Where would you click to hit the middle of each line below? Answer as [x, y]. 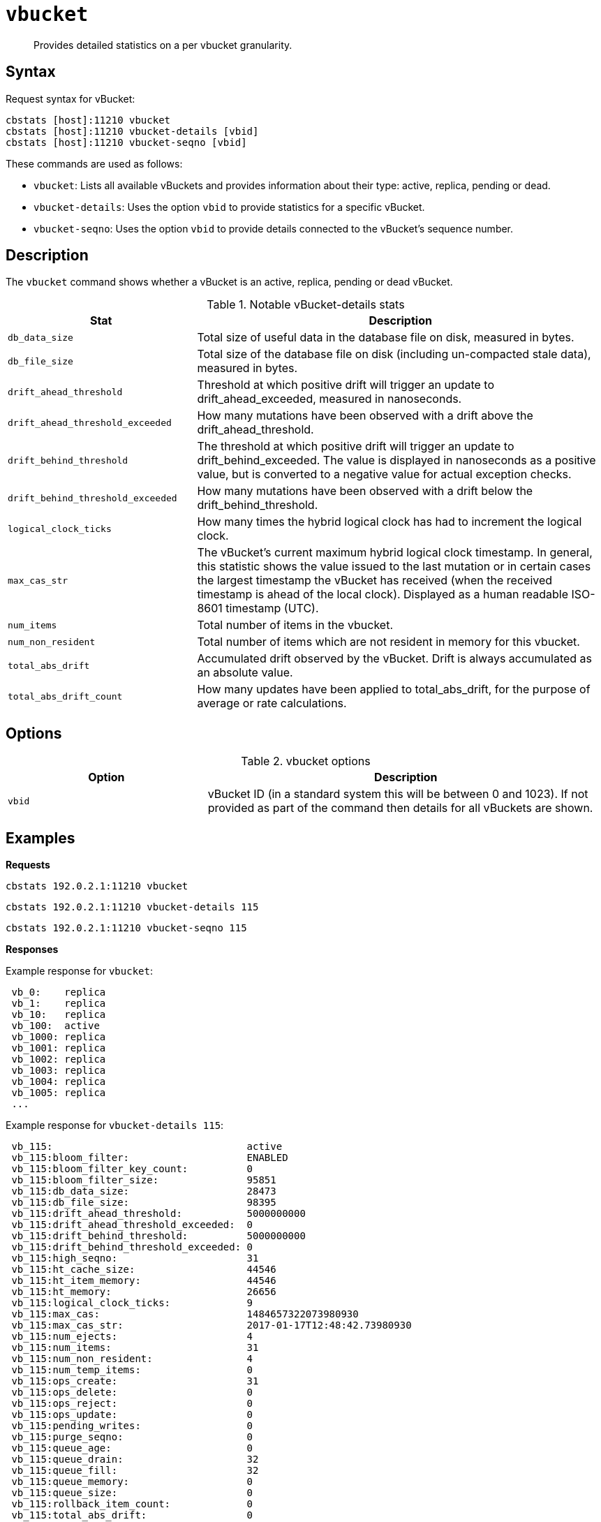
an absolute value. [245, 673]
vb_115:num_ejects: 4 [132, 1337]
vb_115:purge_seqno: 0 [132, 1437]
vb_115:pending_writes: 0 [132, 1426]
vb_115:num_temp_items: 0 [132, 1370]
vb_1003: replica [59, 1071]
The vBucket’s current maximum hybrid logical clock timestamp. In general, [395, 553]
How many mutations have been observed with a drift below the [365, 491]
